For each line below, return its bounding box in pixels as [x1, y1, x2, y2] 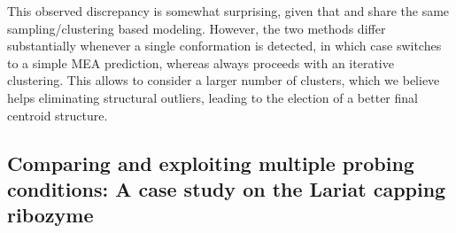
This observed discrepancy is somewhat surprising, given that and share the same [7, 2, 450, 19]
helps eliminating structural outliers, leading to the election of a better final [7, 88, 418, 106]
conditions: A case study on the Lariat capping [7, 175, 446, 202]
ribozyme [7, 201, 94, 229]
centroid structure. [7, 105, 108, 124]
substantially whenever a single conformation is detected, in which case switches [7, 36, 442, 55]
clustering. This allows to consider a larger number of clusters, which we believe [7, 71, 440, 89]
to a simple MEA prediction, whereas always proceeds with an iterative [7, 53, 394, 72]
